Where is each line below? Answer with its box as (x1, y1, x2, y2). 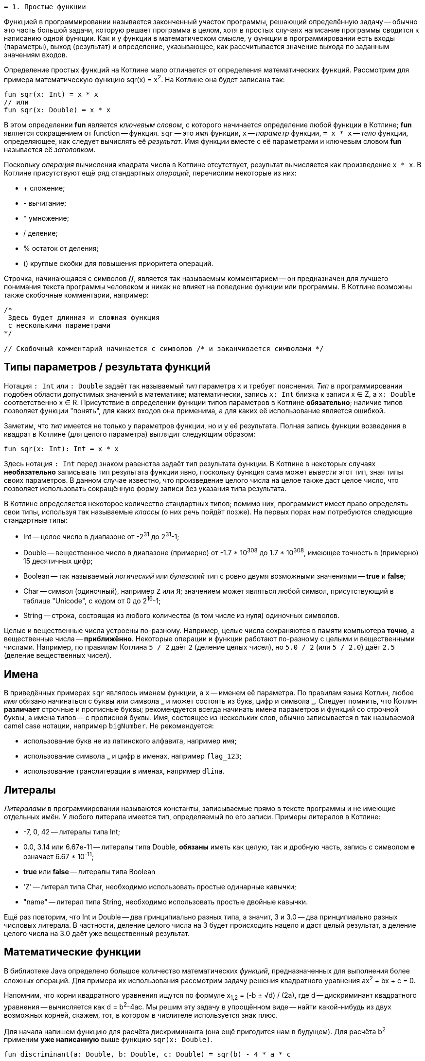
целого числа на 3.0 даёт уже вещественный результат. (4, 929, 190, 937)
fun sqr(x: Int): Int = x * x (4, 444, 119, 453)
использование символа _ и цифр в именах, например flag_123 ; (23, 752, 242, 760)
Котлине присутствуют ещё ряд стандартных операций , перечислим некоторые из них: (4, 168, 297, 177)
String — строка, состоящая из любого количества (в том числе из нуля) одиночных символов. (23, 611, 339, 620)
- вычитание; (23, 198, 67, 207)
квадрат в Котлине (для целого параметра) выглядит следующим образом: (4, 429, 255, 438)
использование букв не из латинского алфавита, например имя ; (23, 737, 237, 745)
